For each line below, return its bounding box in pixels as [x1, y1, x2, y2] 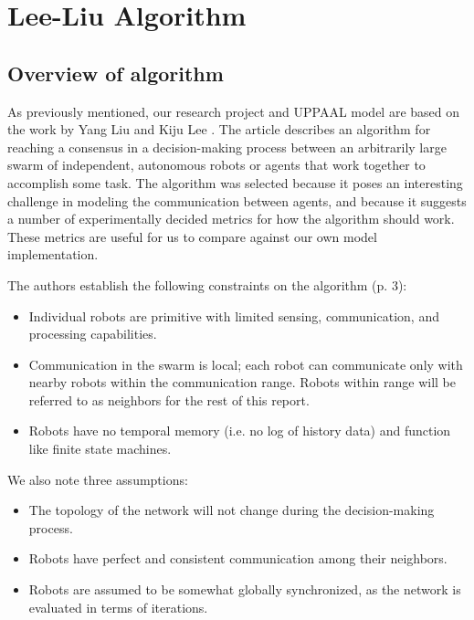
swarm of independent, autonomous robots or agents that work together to [7, 155, 426, 174]
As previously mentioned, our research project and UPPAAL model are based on [7, 101, 460, 121]
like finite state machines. [28, 439, 172, 458]
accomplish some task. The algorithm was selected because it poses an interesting [7, 173, 463, 192]
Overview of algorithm [7, 58, 224, 87]
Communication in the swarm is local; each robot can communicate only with [28, 354, 463, 373]
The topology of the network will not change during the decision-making [28, 500, 435, 520]
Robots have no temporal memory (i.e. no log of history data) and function [28, 421, 451, 440]
